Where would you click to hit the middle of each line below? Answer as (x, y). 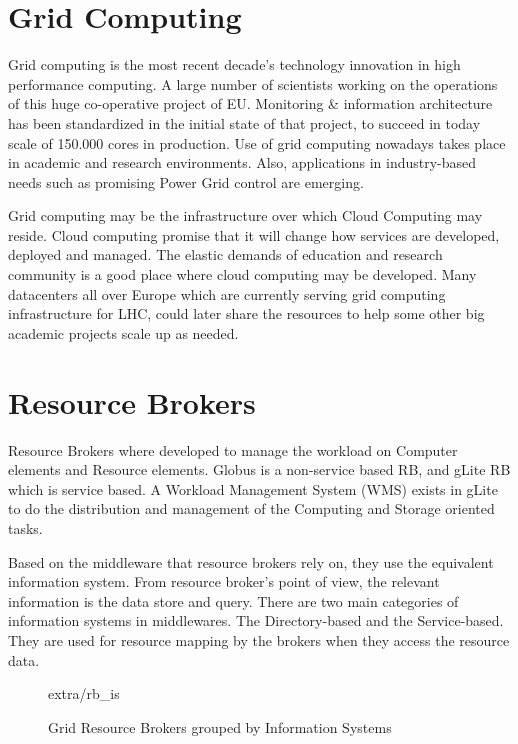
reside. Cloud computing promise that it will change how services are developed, (254, 234)
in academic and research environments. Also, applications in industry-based (242, 162)
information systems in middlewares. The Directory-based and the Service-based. (256, 620)
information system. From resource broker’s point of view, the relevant (224, 581)
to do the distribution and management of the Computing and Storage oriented (251, 508)
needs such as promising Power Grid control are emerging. (186, 181)
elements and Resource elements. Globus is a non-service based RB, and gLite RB (259, 469)
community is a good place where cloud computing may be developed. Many (242, 274)
